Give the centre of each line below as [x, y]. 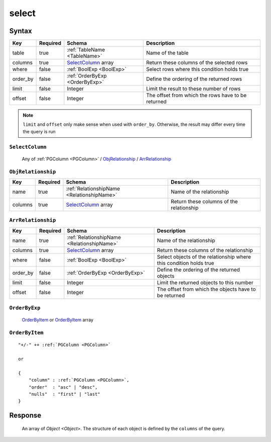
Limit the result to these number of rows [193, 89]
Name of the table [167, 53]
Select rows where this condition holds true [197, 69]
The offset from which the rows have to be [196, 96]
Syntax [21, 31]
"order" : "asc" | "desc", [63, 387]
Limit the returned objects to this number [205, 283]
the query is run [39, 131]
